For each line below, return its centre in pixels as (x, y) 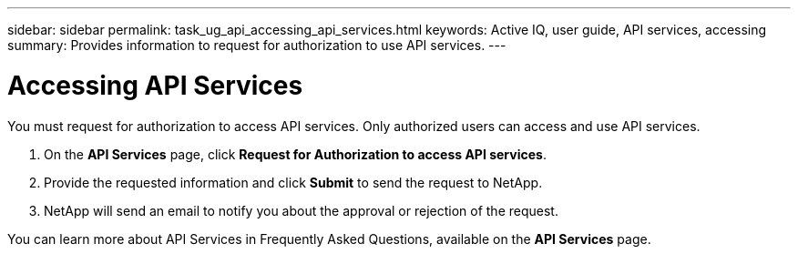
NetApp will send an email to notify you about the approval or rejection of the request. (301, 210)
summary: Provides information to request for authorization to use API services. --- (257, 45)
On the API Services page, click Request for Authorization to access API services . (295, 154)
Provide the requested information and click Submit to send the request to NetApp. (293, 182)
